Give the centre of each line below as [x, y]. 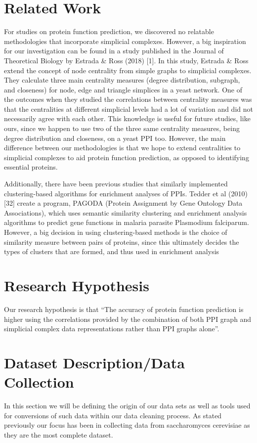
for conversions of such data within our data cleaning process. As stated [113, 415]
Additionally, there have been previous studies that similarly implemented [116, 184]
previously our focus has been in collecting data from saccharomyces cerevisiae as [127, 425]
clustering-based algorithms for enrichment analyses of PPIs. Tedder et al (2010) [126, 193]
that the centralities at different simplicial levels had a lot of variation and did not [128, 109]
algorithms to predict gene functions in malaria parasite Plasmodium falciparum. [127, 222]
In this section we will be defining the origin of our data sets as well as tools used [127, 405]
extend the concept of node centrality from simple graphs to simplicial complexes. [128, 70]
